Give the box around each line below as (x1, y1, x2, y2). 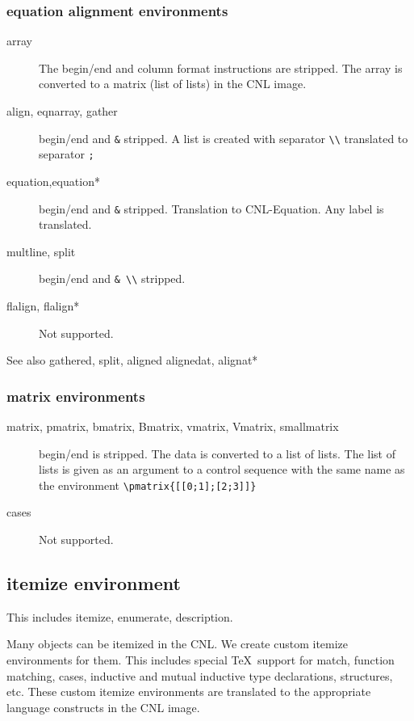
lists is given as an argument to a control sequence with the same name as (39, 461, 405, 478)
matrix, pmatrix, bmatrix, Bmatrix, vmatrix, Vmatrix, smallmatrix (6, 418, 339, 434)
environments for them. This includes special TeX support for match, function (6, 651, 395, 668)
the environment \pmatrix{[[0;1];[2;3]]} (39, 476, 257, 493)
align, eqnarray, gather (6, 103, 118, 119)
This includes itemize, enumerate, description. (6, 608, 233, 625)
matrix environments (6, 386, 145, 406)
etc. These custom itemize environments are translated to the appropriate (6, 683, 371, 700)
